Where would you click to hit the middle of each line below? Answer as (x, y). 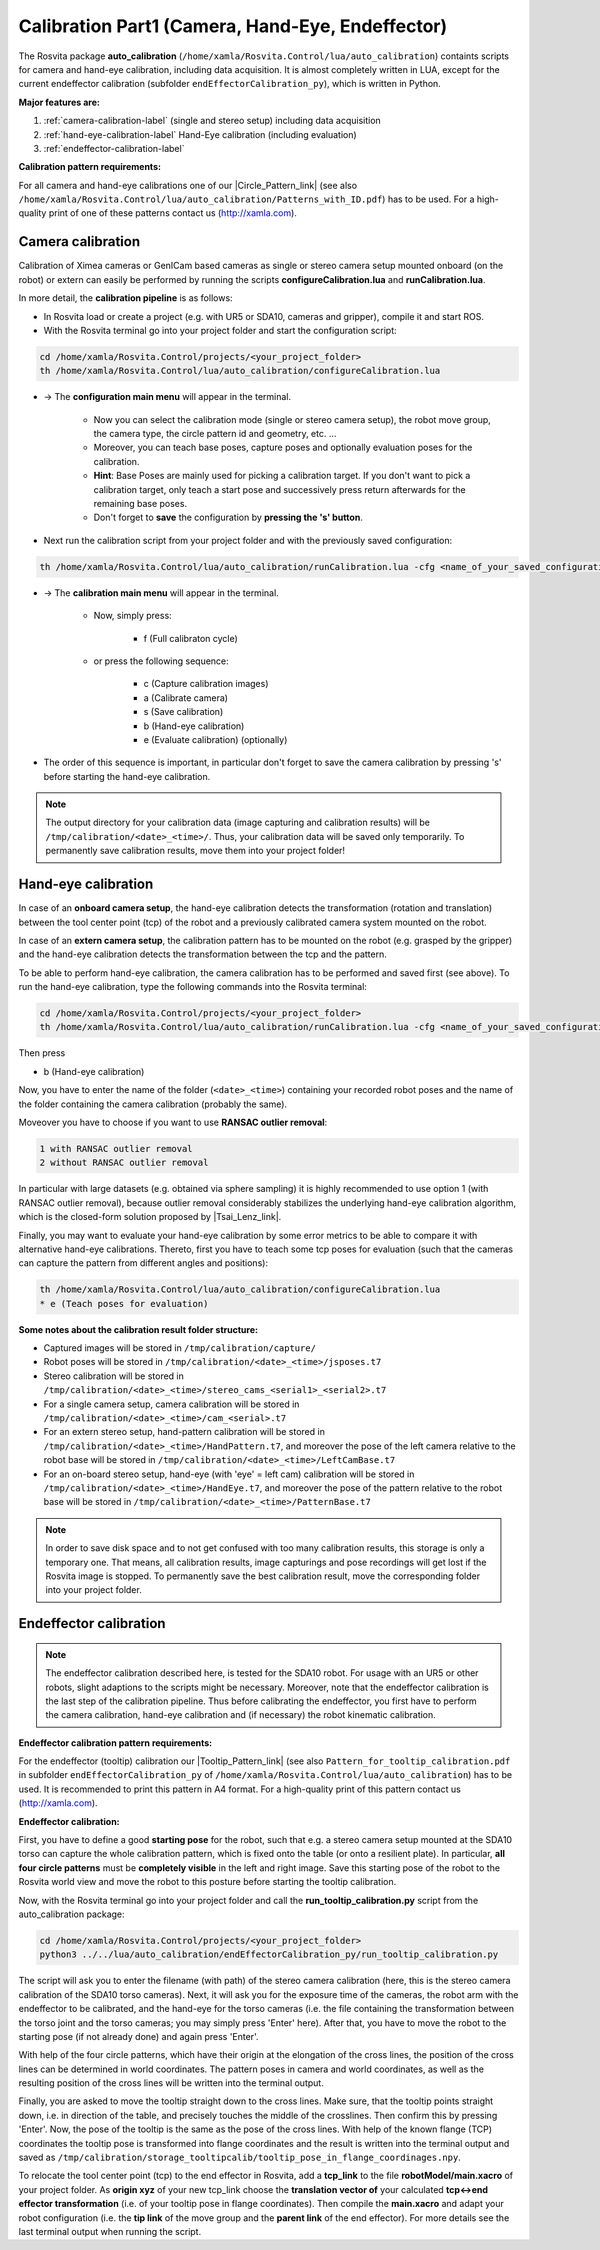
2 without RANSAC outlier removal (124, 1163)
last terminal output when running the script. (110, 2231)
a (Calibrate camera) (186, 697)
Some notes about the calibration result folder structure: (138, 1329)
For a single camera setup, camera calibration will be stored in (171, 1404)
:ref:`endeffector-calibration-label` (114, 148)
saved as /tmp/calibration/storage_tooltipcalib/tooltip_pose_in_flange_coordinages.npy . (240, 2157)
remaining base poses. (140, 504)
